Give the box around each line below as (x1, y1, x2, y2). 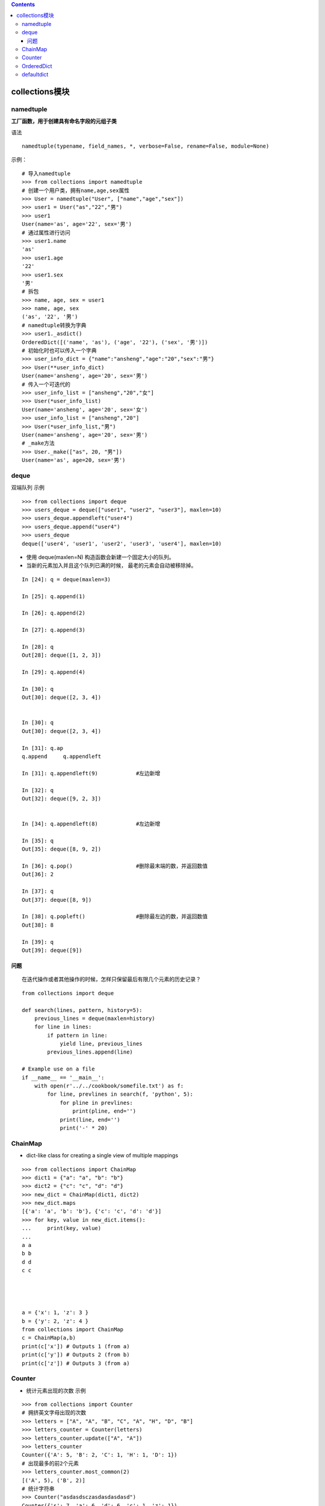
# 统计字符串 (22, 1485, 55, 1492)
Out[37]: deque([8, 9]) (22, 896, 92, 903)
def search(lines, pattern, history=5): (22, 1007, 143, 1013)
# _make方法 (22, 440, 55, 447)
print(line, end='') (60, 1116, 120, 1123)
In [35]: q (22, 837, 54, 844)
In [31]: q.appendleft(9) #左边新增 (22, 770, 161, 776)
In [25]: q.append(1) (22, 593, 85, 599)
